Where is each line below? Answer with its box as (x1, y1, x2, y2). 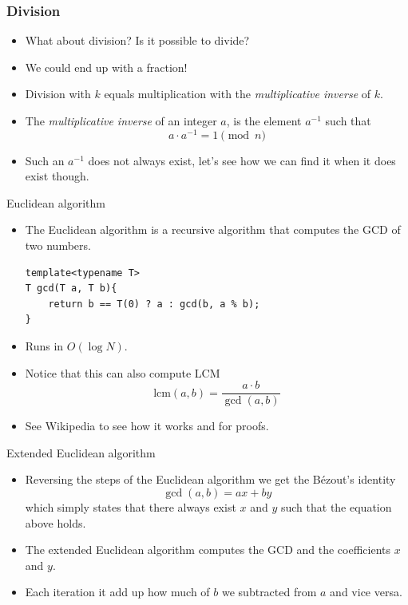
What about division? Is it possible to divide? (25, 32, 250, 49)
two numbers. (25, 237, 91, 254)
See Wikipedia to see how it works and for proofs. (25, 417, 269, 434)
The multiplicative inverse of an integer (25, 113, 217, 129)
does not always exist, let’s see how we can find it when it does (88, 152, 396, 168)
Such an (25, 152, 65, 168)
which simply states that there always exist (25, 499, 236, 516)
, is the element (226, 113, 302, 129)
